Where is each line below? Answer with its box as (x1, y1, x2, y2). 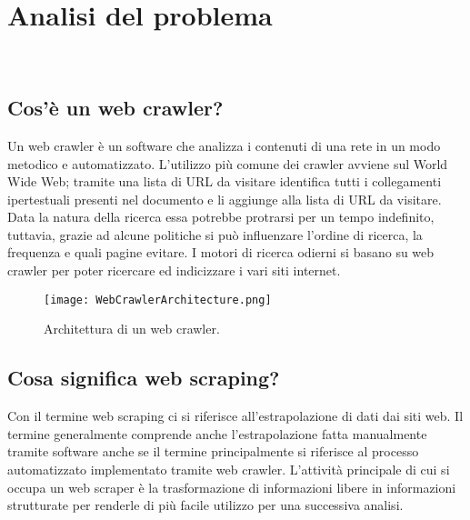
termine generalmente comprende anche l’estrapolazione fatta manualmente (7, 424, 427, 443)
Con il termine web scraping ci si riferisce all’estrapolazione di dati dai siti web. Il (7, 406, 464, 425)
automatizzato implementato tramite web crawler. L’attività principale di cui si (7, 459, 450, 478)
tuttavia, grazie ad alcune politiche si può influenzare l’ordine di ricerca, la (7, 225, 423, 244)
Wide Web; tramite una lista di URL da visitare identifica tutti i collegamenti (7, 172, 442, 191)
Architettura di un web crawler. (44, 319, 220, 338)
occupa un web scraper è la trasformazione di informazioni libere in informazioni (7, 477, 456, 496)
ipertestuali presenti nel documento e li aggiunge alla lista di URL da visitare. (7, 189, 442, 208)
